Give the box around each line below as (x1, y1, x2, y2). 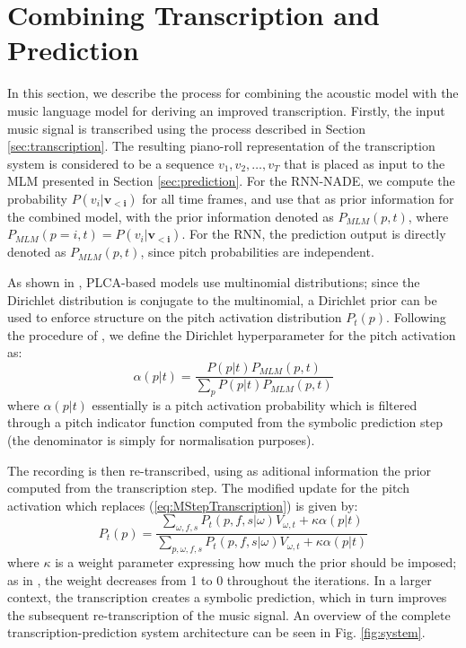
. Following (386, 308, 446, 327)
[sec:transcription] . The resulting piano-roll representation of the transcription (7, 136, 435, 155)
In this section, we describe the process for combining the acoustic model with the (7, 83, 459, 102)
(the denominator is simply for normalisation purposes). (7, 431, 315, 450)
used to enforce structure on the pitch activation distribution (7, 308, 342, 327)
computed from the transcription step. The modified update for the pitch (7, 478, 409, 497)
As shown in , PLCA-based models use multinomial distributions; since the (7, 273, 420, 292)
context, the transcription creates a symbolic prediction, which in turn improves (7, 588, 447, 607)
